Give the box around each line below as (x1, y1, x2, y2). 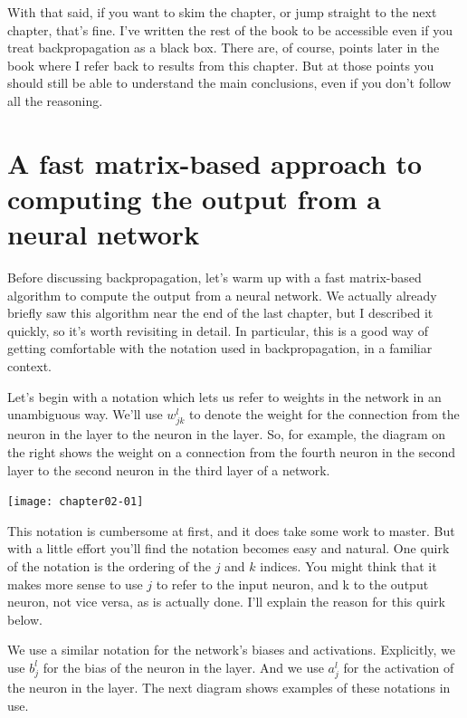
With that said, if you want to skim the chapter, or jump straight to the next (7, 3, 437, 21)
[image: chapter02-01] (7, 495, 144, 509)
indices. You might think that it (260, 557, 437, 575)
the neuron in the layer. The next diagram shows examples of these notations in (7, 678, 451, 697)
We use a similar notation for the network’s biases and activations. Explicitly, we (7, 640, 456, 659)
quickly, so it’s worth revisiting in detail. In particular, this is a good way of (7, 321, 428, 340)
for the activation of (343, 657, 454, 676)
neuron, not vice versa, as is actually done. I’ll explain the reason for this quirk (7, 592, 445, 611)
